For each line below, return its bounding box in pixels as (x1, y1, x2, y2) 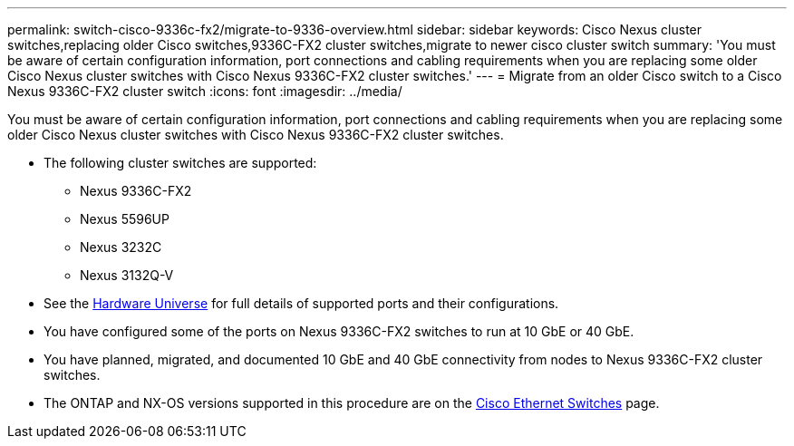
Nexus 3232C (80, 239, 162, 255)
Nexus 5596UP (80, 211, 169, 227)
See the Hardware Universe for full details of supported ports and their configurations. (44, 296, 559, 311)
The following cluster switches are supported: (44, 155, 317, 170)
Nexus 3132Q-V (80, 267, 174, 283)
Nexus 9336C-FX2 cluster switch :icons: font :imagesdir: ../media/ (7, 83, 402, 99)
